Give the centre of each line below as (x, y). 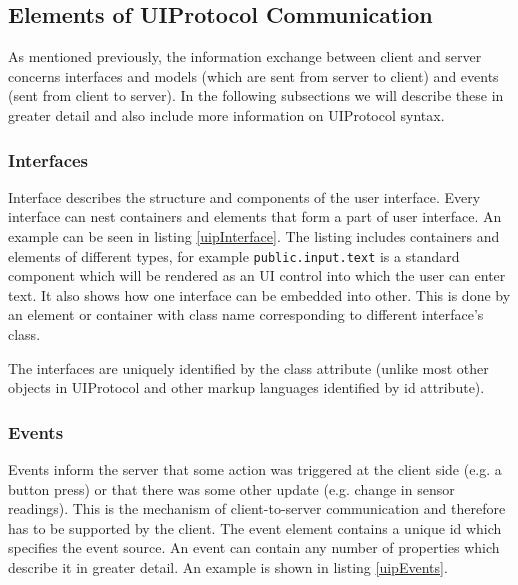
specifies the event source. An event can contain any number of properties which (254, 547)
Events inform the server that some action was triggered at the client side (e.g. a (255, 469)
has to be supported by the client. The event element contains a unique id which (255, 527)
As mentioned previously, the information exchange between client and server (245, 56)
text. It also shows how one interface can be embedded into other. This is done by (259, 294)
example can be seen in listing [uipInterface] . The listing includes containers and (254, 235)
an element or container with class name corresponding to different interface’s (246, 314)
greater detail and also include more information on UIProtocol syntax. (226, 114)
